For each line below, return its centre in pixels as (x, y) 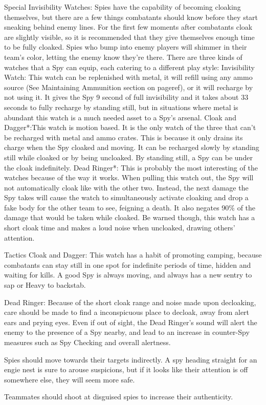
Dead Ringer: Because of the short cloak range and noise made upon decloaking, (130, 302)
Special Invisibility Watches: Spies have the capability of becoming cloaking (123, 7)
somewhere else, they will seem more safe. (70, 379)
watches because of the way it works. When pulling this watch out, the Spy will (129, 177)
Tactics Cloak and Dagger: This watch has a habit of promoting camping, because (133, 255)
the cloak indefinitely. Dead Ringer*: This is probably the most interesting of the (131, 167)
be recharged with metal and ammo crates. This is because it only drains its (124, 137)
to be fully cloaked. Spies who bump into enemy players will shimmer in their (126, 47)
